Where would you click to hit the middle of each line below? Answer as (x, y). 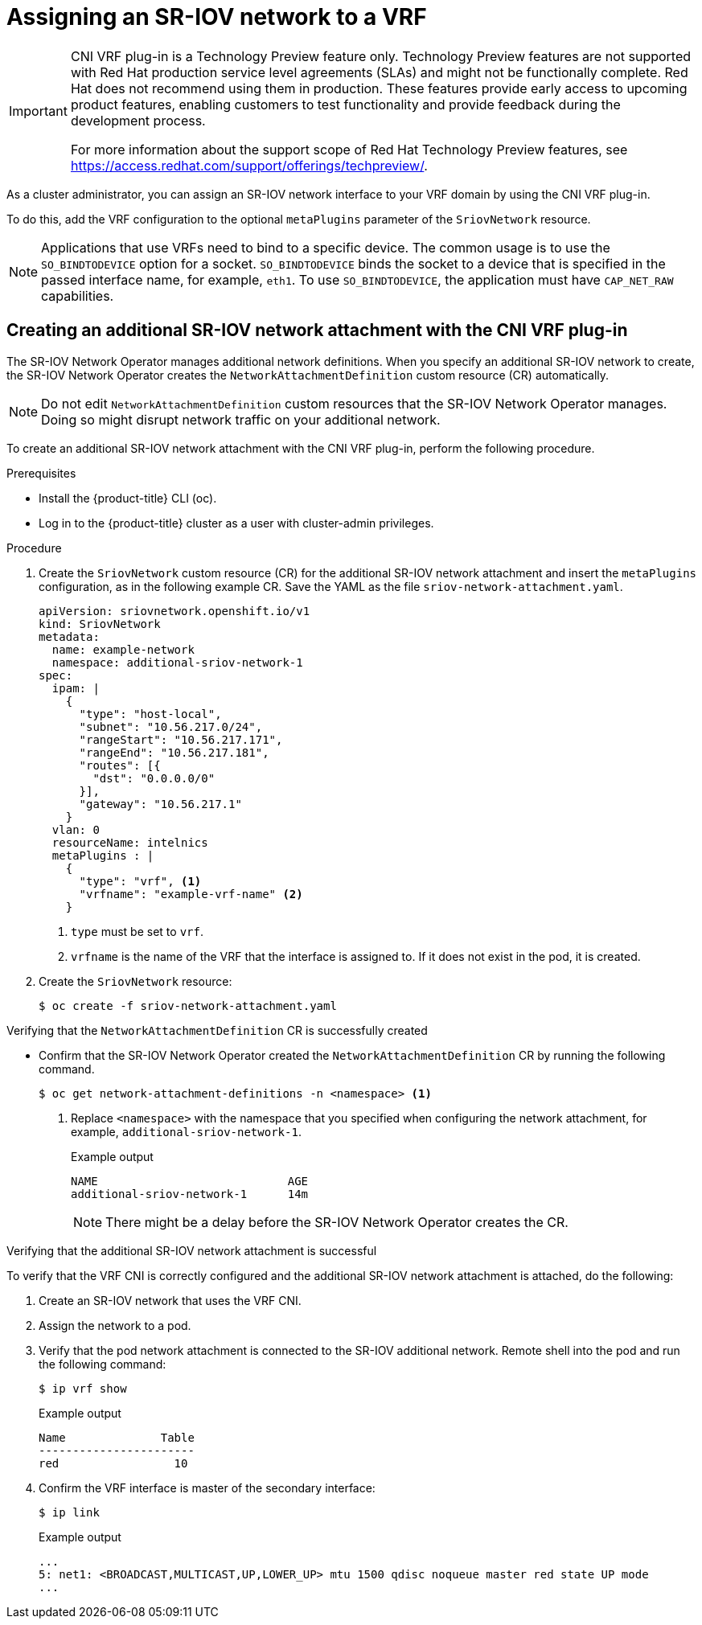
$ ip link (69, 1512)
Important (38, 111)
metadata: (69, 636)
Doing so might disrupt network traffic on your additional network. (241, 419)
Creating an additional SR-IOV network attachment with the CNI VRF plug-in (317, 330)
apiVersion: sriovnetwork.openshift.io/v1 (174, 611)
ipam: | (76, 688)
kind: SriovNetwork (100, 624)
